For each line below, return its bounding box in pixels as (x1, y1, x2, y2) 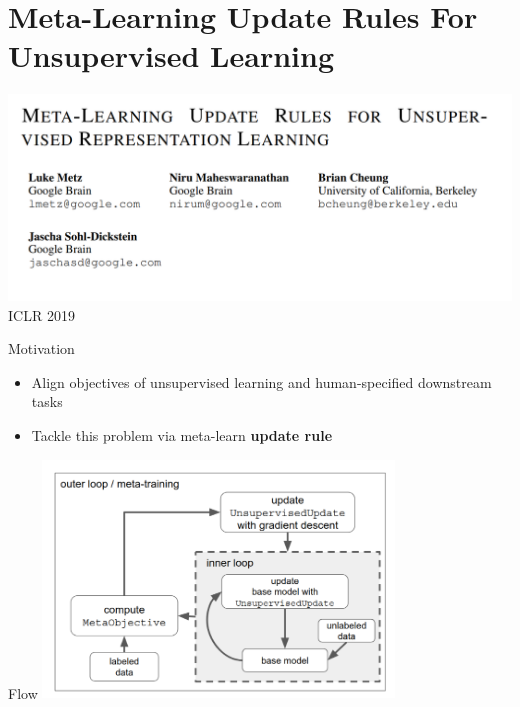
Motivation (8, 338, 75, 359)
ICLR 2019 (8, 304, 75, 325)
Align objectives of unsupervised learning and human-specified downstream (31, 371, 492, 392)
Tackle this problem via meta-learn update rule (31, 425, 333, 445)
